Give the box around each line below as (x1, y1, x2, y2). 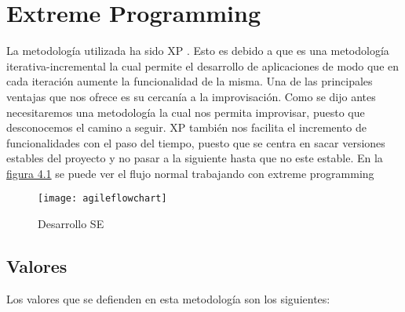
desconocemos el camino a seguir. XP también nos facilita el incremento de (6, 119, 367, 136)
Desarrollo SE (38, 216, 104, 232)
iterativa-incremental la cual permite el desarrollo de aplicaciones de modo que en (6, 57, 400, 74)
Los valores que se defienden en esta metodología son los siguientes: (6, 290, 330, 307)
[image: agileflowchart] (38, 193, 167, 205)
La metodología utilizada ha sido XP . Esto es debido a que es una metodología (6, 42, 389, 59)
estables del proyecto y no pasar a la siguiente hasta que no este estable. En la (6, 150, 383, 166)
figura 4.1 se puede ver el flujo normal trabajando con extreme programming (6, 165, 374, 181)
